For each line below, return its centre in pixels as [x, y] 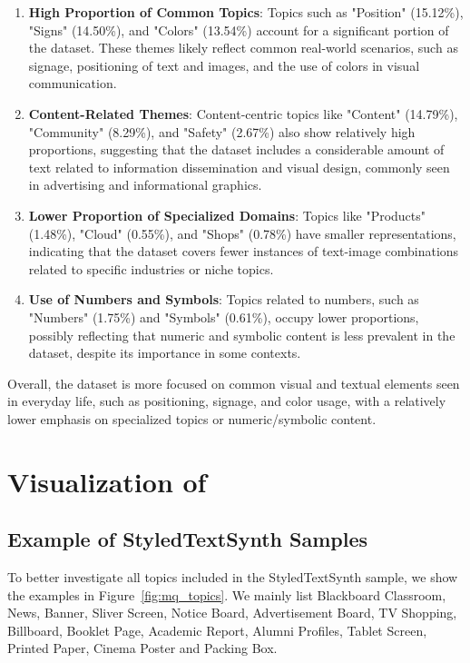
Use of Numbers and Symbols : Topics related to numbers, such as [224, 299]
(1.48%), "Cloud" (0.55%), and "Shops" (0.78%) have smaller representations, [242, 233]
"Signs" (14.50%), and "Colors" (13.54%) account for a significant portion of [239, 30]
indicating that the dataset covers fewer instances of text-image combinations [244, 251]
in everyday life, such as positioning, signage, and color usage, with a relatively [227, 401]
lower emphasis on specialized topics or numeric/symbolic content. [192, 418]
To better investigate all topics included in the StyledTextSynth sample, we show [233, 577]
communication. [73, 83]
